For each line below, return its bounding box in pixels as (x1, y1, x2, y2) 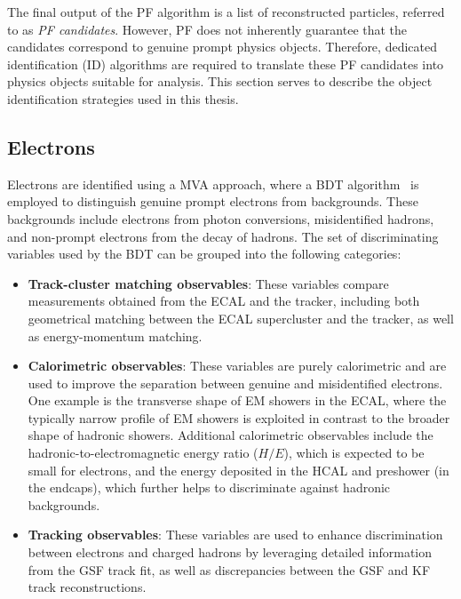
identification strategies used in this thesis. (7, 89, 239, 108)
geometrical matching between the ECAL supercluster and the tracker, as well (28, 308, 454, 327)
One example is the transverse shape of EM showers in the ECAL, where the (28, 391, 447, 410)
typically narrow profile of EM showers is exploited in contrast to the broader (28, 408, 450, 427)
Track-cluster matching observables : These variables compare (28, 274, 389, 292)
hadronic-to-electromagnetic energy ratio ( (28, 443, 258, 462)
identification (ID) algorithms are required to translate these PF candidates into (7, 54, 444, 73)
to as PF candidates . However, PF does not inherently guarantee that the (7, 20, 408, 38)
